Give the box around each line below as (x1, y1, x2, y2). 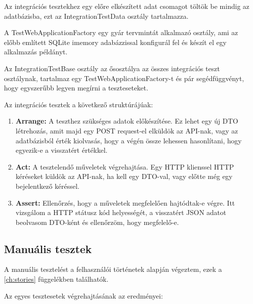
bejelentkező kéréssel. (15, 180, 80, 191)
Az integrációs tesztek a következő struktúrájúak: (4, 99, 153, 109)
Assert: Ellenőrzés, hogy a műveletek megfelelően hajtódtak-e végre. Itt (15, 197, 235, 208)
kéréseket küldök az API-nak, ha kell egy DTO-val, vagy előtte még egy (15, 171, 233, 181)
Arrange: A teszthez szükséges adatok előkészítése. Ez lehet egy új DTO (15, 116, 238, 126)
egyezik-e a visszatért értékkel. (15, 145, 108, 155)
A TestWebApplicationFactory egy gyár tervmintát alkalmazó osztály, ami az (4, 27, 238, 38)
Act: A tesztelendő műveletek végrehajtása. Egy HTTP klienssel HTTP (15, 161, 234, 172)
